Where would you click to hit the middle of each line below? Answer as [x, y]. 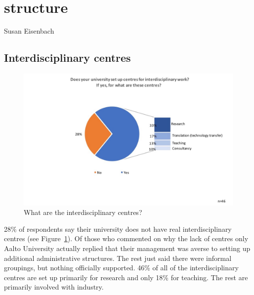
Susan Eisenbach [29, 31]
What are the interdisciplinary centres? [83, 212]
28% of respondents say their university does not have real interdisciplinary [118, 229]
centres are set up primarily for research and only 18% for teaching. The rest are [126, 277]
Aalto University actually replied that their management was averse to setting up [127, 248]
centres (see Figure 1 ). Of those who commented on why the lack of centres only [126, 238]
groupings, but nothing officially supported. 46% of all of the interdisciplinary [121, 268]
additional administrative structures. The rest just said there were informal [118, 258]
